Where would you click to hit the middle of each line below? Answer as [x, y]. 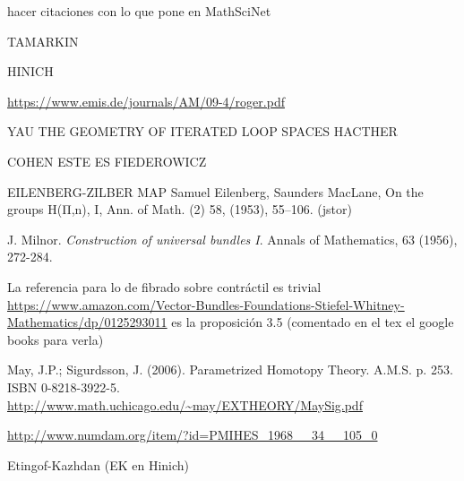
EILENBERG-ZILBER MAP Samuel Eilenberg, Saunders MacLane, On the [215, 191]
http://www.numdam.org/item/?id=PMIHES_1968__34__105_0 [193, 435]
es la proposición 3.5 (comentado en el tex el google [313, 322]
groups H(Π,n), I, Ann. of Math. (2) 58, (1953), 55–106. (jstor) [180, 209]
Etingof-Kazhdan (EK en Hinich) [99, 464]
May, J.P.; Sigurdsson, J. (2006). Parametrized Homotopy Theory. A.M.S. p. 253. [230, 369]
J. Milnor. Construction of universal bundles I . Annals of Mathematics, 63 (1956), [232, 239]
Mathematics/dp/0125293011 [87, 322]
